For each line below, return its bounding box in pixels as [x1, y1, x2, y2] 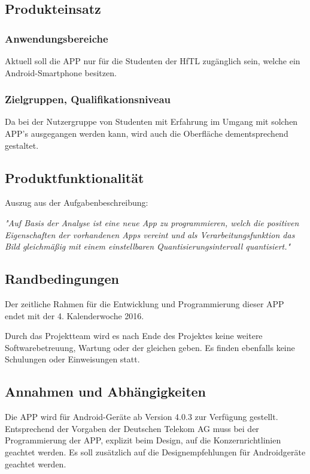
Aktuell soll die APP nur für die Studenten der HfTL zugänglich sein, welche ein [5, 55, 300, 67]
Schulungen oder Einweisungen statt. [5, 353, 140, 365]
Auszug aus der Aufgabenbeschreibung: [5, 196, 148, 209]
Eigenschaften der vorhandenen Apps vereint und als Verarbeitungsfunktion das [5, 228, 295, 241]
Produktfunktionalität [5, 168, 144, 187]
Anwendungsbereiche [5, 31, 108, 46]
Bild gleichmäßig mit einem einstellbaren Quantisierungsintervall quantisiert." [5, 240, 291, 253]
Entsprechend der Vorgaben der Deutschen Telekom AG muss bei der [5, 422, 259, 434]
